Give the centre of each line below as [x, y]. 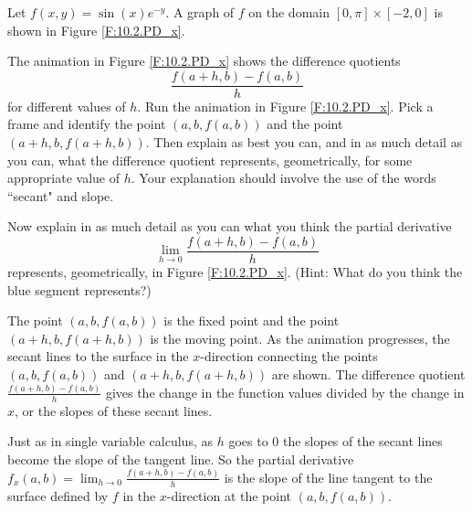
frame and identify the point [87, 124]
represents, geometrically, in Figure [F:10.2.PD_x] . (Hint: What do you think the [235, 272]
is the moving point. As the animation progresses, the [300, 338]
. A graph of [200, 12]
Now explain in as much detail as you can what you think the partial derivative [230, 226]
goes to [248, 441]
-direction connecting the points [289, 356]
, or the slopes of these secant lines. [114, 410]
